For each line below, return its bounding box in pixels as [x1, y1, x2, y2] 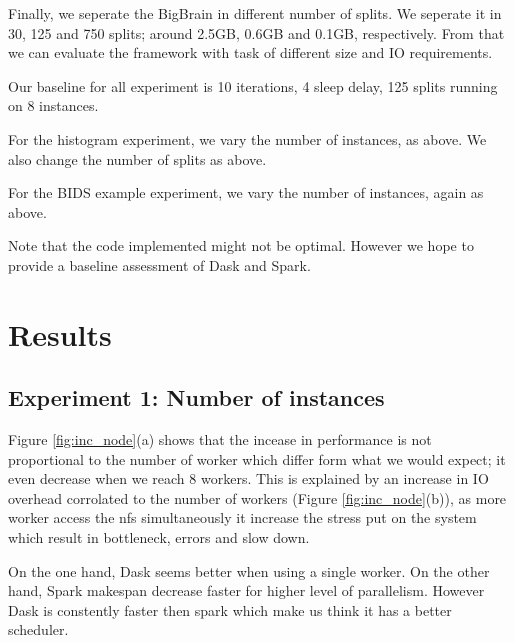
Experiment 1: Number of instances [8, 382, 385, 413]
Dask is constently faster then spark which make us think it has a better [8, 599, 452, 620]
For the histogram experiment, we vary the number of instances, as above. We [8, 128, 487, 149]
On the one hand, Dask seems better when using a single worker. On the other [8, 560, 490, 581]
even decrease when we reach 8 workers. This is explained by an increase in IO [8, 468, 489, 489]
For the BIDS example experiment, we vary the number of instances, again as [8, 182, 484, 203]
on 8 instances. [8, 95, 99, 116]
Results [8, 313, 112, 354]
